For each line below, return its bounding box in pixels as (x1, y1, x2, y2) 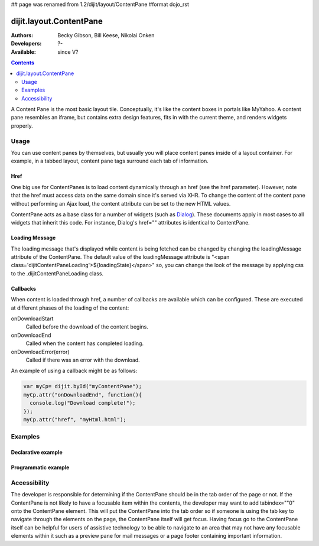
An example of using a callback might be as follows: (11, 367, 138, 375)
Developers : (11, 40, 42, 47)
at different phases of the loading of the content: (11, 304, 129, 311)
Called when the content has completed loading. (25, 340, 144, 347)
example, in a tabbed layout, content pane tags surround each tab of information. (11, 157, 209, 165)
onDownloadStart (11, 315, 54, 322)
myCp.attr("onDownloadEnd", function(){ (23, 391, 142, 398)
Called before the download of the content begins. (25, 323, 149, 330)
